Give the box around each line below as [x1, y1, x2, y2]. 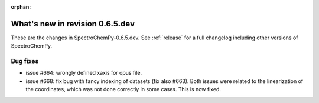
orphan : [11, 4, 31, 10]
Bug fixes [11, 57, 39, 65]
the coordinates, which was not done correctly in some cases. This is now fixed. [25, 86, 222, 93]
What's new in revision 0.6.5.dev [11, 18, 135, 29]
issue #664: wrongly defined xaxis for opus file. [25, 69, 142, 77]
